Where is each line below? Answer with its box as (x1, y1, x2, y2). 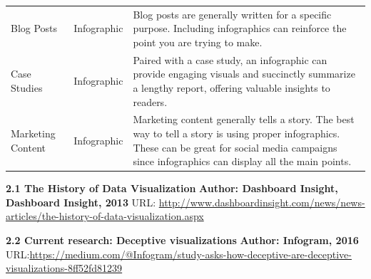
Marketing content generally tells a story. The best (133, 112, 355, 127)
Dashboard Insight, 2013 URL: (6, 194, 156, 209)
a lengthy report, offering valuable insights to (133, 80, 330, 95)
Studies (11, 80, 43, 95)
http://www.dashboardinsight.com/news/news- (158, 194, 365, 209)
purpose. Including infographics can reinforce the (133, 21, 347, 36)
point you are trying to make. (133, 34, 263, 49)
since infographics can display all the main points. (133, 154, 352, 169)
